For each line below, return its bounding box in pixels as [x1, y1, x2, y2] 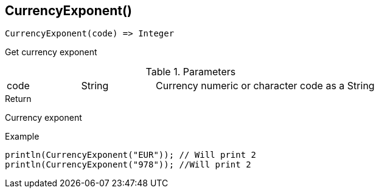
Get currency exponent [5, 47, 97, 58]
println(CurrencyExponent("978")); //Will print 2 [5, 160, 251, 170]
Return [5, 93, 32, 104]
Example [5, 131, 40, 142]
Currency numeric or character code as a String [156, 80, 375, 92]
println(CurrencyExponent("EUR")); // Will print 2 [5, 150, 257, 160]
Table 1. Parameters [145, 66, 236, 78]
